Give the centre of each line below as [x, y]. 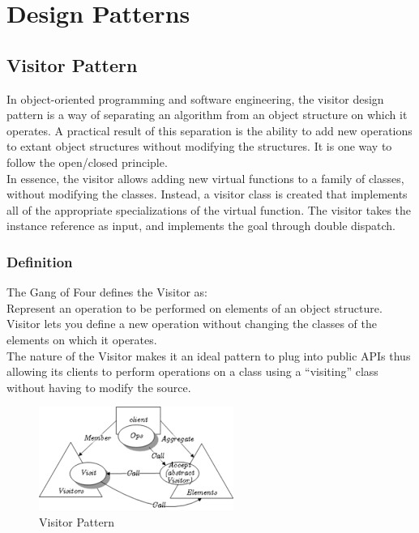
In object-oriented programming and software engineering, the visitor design [195, 98]
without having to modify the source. [99, 387]
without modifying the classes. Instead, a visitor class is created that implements [207, 194]
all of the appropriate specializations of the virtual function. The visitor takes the [209, 209]
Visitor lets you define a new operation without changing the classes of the [192, 324]
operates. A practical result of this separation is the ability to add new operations [209, 130]
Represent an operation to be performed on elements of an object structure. [195, 307]
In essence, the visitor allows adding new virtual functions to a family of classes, [205, 178]
